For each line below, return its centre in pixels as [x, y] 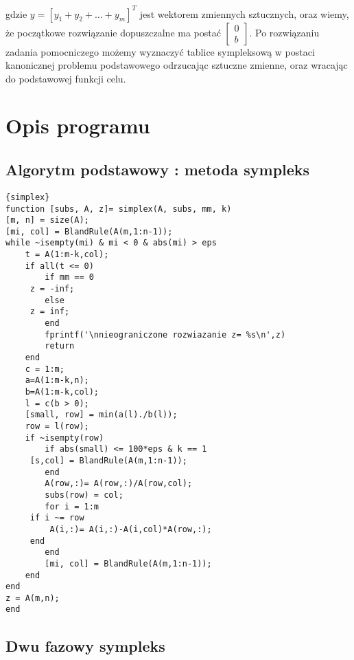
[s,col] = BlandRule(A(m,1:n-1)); [108, 460]
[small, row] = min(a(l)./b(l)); [101, 415]
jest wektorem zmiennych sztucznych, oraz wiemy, [244, 13]
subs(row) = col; [84, 495]
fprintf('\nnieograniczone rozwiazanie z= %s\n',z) [165, 334]
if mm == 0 [69, 277]
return [60, 346]
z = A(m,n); [33, 598]
